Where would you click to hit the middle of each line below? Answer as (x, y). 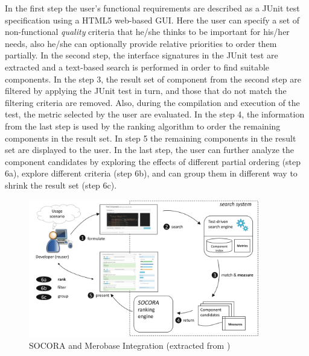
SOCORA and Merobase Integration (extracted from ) (130, 345)
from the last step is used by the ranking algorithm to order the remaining (143, 126)
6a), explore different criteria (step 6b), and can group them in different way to (151, 173)
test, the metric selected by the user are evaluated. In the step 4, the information (155, 114)
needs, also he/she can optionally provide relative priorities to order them (141, 43)
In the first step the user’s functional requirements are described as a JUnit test (152, 8)
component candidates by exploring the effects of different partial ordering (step (153, 161)
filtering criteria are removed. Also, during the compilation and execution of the (152, 102)
